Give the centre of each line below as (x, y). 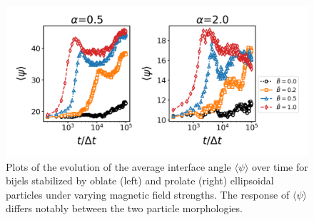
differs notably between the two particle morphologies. (124, 208)
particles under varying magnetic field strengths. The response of (148, 194)
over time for (280, 166)
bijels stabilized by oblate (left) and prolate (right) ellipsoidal (140, 180)
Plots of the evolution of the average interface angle (118, 166)
